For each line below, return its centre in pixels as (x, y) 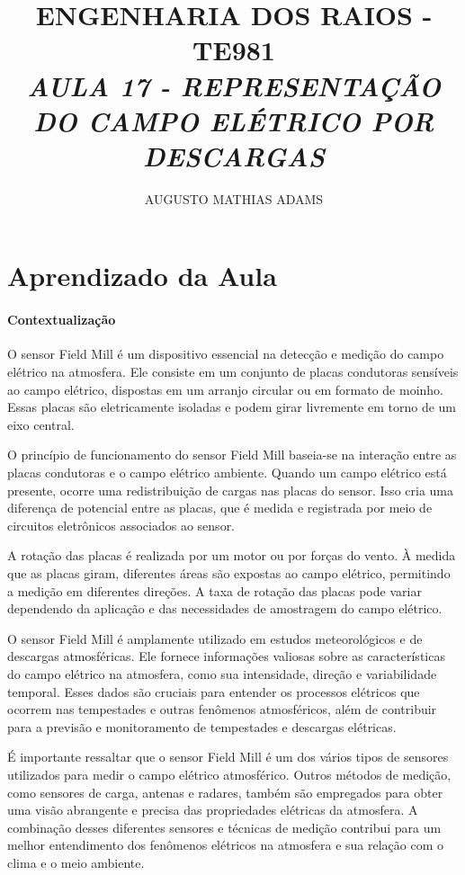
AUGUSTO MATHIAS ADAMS (234, 198)
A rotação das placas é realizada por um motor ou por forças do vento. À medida (232, 555)
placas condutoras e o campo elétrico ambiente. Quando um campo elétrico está (227, 473)
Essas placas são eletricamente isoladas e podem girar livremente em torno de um (232, 407)
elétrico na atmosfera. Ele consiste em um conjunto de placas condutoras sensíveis (233, 372)
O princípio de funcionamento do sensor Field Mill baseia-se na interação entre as (232, 455)
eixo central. (41, 424)
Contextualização (62, 320)
